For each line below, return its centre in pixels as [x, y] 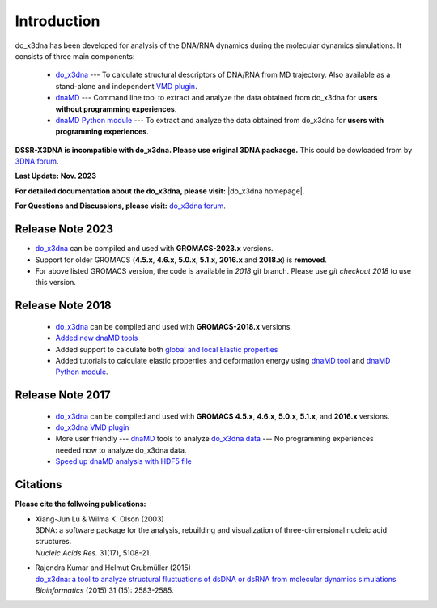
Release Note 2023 [64, 230]
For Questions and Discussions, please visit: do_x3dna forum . [121, 206]
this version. [56, 283]
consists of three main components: [75, 56]
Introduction [57, 21]
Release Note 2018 [63, 306]
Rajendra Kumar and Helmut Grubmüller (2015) [113, 568]
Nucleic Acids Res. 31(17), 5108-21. [93, 553]
